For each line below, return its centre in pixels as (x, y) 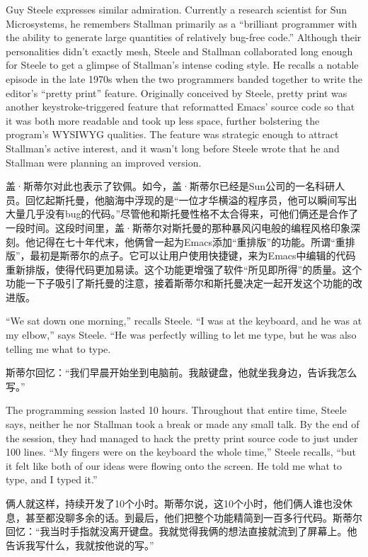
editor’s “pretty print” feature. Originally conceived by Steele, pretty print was (177, 92)
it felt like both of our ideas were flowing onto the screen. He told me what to (174, 465)
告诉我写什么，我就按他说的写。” (80, 545)
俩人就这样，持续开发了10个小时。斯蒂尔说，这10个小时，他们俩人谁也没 (174, 503)
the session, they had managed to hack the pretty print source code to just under (182, 438)
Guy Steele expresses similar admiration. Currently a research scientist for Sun (176, 9)
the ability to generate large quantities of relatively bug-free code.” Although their (184, 37)
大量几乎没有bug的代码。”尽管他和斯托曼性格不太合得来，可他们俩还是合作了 (182, 214)
